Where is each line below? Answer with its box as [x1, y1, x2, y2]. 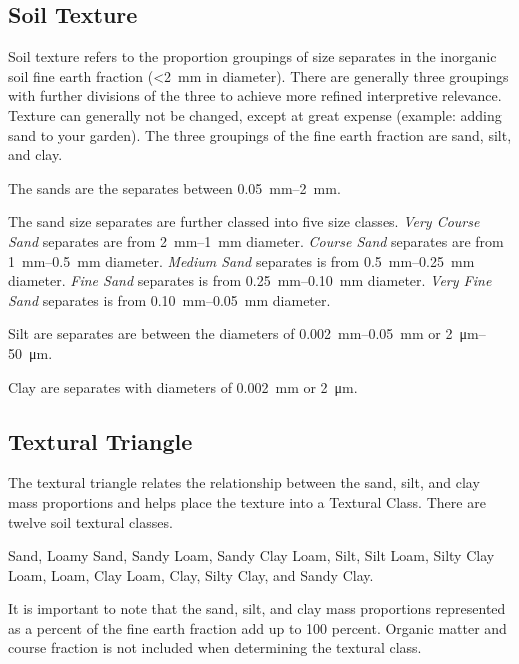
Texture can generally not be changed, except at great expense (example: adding [8, 104, 502, 125]
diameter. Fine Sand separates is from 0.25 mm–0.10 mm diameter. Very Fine [8, 270, 492, 291]
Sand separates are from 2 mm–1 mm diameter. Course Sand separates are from [8, 230, 504, 251]
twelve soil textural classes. [8, 511, 173, 532]
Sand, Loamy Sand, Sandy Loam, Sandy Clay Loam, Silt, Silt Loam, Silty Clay [8, 545, 495, 566]
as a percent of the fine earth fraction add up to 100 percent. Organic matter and [8, 617, 507, 638]
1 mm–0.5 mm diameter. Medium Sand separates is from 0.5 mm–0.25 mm [8, 250, 475, 271]
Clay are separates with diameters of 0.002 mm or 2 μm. [8, 376, 358, 397]
